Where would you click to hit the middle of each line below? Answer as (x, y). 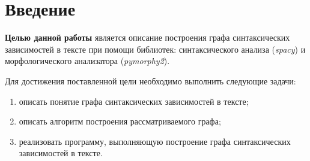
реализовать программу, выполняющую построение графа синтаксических (155, 141)
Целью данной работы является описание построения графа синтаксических (147, 37)
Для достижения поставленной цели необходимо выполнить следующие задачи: (150, 80)
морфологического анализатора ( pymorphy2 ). (87, 61)
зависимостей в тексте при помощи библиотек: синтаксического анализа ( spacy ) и (155, 49)
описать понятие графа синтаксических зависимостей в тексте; (134, 101)
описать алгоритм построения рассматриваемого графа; (120, 121)
